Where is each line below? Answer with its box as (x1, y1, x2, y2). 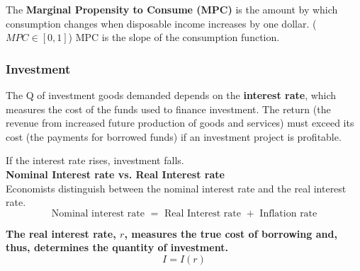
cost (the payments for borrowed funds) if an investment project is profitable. (6, 129, 342, 144)
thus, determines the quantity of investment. (6, 240, 228, 255)
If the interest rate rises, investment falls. (6, 153, 184, 168)
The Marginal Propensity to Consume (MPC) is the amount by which (6, 2, 338, 16)
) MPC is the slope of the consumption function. (68, 30, 280, 45)
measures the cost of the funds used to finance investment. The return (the (6, 101, 331, 116)
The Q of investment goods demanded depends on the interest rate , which (6, 88, 337, 102)
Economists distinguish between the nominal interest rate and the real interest (6, 180, 347, 195)
